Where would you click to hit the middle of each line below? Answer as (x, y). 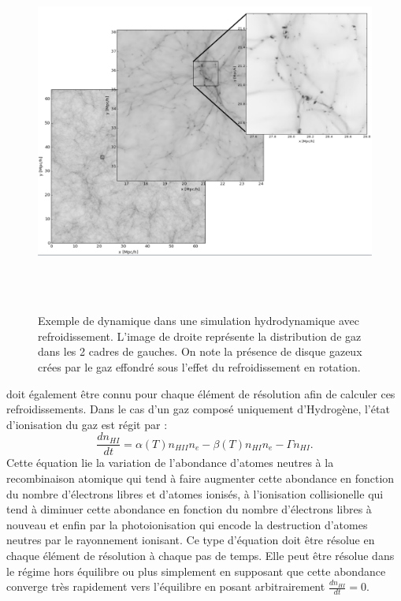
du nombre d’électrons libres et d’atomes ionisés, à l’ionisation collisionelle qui (195, 493)
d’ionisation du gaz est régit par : (87, 424)
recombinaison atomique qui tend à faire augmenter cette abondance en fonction (200, 478)
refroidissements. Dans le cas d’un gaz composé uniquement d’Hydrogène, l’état (198, 409)
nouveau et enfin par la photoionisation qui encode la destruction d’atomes (187, 524)
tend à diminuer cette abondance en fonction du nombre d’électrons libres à (189, 509)
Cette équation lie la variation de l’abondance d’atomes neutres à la (170, 463)
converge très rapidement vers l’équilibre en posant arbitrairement (166, 586)
